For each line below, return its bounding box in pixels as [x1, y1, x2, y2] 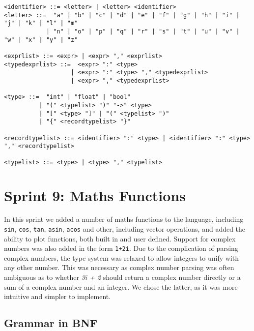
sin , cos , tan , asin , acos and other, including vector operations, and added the [4, 223, 246, 234]
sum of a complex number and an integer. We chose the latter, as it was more [4, 281, 238, 292]
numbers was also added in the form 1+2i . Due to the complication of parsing [4, 243, 238, 253]
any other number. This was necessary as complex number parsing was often [4, 262, 234, 272]
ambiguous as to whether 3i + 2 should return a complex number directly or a [4, 271, 241, 282]
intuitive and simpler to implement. [4, 291, 111, 301]
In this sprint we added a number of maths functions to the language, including [4, 214, 244, 224]
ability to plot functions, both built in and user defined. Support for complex [4, 233, 236, 243]
